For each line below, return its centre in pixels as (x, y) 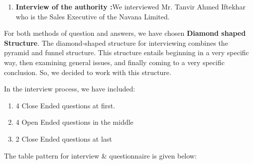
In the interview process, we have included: (70, 89)
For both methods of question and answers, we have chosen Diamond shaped (125, 33)
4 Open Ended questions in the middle (74, 122)
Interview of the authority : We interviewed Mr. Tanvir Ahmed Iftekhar (130, 6)
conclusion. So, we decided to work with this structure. (88, 72)
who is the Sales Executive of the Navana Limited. (93, 16)
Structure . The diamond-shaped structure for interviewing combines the (116, 42)
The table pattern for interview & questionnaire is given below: (100, 155)
